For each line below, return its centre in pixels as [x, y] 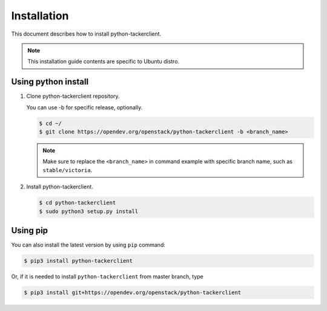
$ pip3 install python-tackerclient [78, 261]
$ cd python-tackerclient [78, 203]
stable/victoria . [68, 170]
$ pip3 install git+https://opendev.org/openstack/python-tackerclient [133, 292]
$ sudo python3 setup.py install [89, 211]
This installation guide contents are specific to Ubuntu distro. [104, 62]
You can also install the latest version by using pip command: [88, 245]
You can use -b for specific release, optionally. [84, 107]
